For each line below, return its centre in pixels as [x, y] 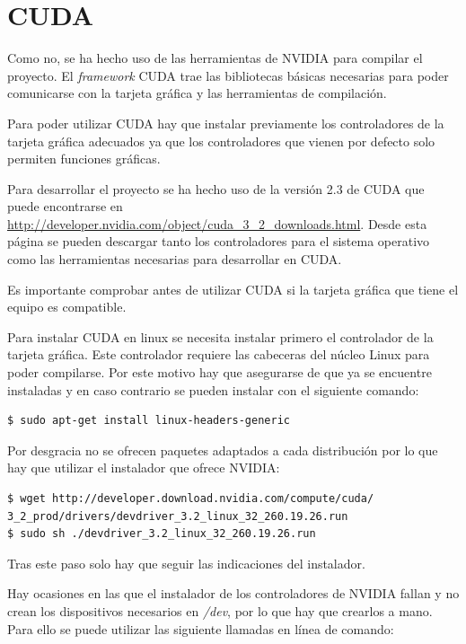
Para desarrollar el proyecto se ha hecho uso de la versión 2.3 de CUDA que [216, 188]
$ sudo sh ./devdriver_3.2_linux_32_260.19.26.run [162, 534]
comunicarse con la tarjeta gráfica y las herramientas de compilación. [197, 93]
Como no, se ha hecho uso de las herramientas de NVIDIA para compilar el [215, 58]
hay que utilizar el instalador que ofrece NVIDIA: [144, 468]
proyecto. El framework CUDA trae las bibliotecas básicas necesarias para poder [228, 75]
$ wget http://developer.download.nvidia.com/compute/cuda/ [191, 498]
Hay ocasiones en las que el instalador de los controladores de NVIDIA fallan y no [233, 593]
